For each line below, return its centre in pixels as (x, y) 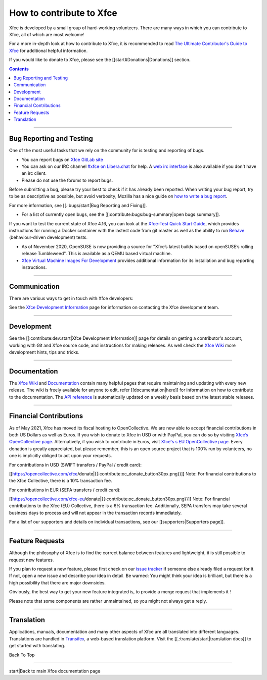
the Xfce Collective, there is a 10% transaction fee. (61, 481)
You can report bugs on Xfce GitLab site (62, 159)
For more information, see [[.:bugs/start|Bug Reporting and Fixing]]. (78, 205)
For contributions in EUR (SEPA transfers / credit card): (65, 490)
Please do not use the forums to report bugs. (67, 180)
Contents (19, 69)
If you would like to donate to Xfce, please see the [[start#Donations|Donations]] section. (100, 60)
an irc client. (34, 173)
